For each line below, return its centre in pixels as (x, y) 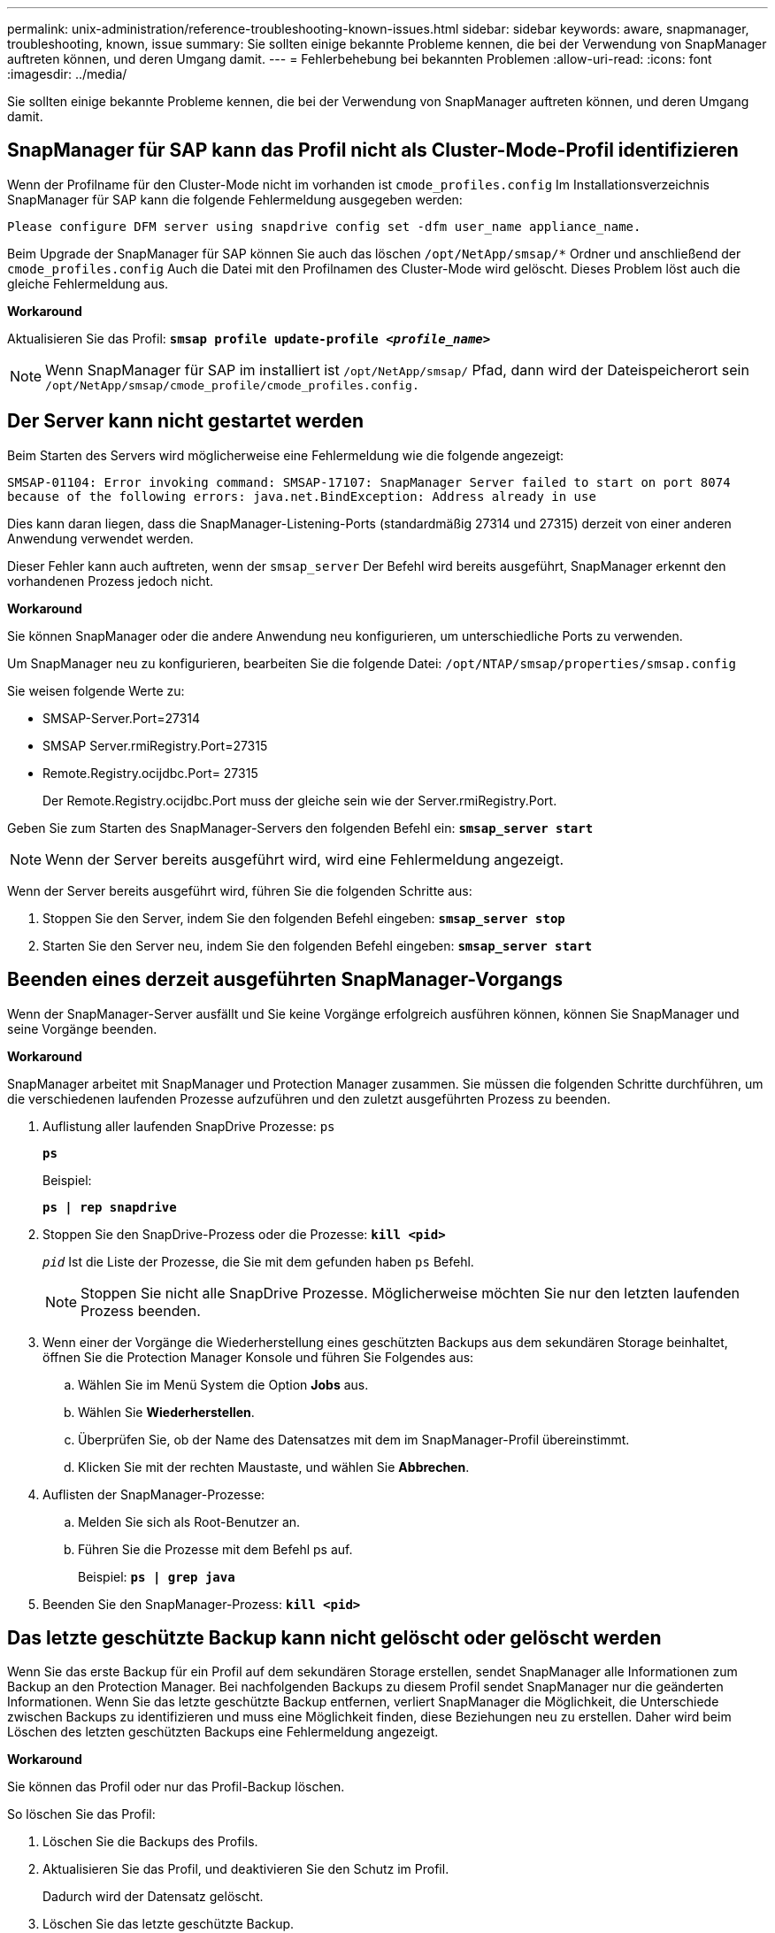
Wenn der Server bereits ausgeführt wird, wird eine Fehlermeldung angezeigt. (305, 859)
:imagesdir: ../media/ (67, 74)
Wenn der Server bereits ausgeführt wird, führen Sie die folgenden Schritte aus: (240, 890)
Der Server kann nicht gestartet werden (186, 421)
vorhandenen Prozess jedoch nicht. (111, 581)
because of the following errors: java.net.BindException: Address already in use (302, 496)
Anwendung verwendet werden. (100, 538)
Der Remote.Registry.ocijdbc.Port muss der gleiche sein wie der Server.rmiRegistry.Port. (300, 800)
